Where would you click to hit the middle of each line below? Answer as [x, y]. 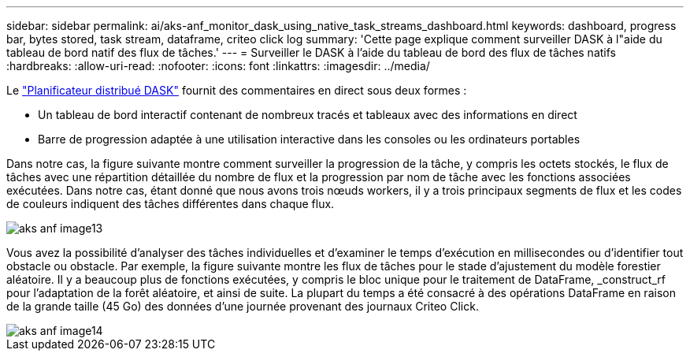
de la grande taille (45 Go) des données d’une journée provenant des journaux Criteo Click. [243, 306]
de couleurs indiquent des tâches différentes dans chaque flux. [171, 204]
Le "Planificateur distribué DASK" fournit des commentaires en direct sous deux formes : [237, 90]
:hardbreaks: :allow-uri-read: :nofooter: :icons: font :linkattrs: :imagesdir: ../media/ [218, 66]
